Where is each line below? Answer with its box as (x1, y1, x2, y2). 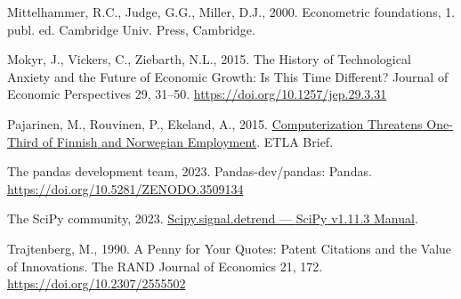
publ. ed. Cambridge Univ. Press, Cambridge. (7, 20, 255, 38)
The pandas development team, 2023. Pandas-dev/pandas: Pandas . (7, 162, 372, 181)
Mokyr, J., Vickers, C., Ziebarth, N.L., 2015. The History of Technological (7, 50, 411, 69)
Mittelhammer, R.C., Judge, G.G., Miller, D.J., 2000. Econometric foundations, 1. (7, 3, 456, 20)
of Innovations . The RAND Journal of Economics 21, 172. (7, 256, 323, 275)
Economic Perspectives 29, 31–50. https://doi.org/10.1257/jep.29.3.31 (7, 85, 387, 103)
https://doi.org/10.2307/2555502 (7, 274, 186, 293)
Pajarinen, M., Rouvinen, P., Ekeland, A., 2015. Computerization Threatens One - (7, 114, 453, 133)
